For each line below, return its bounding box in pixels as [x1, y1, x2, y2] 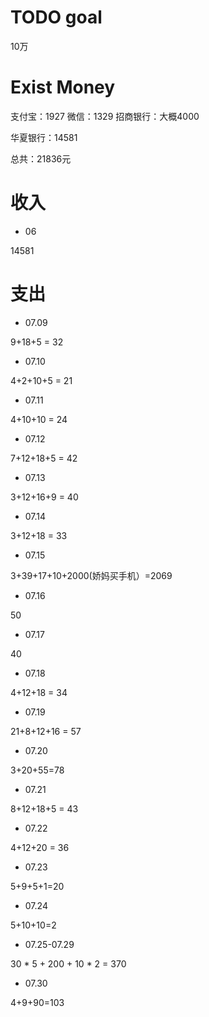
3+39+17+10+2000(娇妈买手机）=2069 [10, 569, 173, 581]
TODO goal [10, 6, 103, 29]
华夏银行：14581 [10, 131, 78, 143]
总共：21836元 [10, 152, 72, 165]
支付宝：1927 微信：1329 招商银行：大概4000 [10, 110, 200, 122]
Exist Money [10, 76, 116, 99]
